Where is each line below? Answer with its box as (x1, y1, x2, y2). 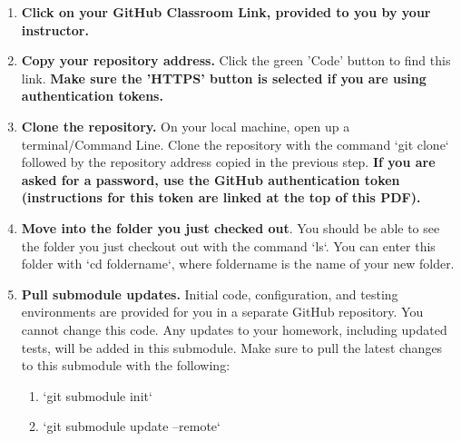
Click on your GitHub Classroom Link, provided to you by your (21, 3, 431, 21)
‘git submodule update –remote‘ (43, 416, 221, 436)
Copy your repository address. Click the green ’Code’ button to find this (21, 51, 451, 70)
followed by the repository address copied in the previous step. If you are (21, 152, 436, 171)
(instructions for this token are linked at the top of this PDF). (21, 188, 421, 207)
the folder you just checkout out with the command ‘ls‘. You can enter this (21, 236, 436, 255)
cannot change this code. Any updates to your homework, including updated (21, 319, 447, 338)
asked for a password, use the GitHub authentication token (21, 170, 400, 189)
